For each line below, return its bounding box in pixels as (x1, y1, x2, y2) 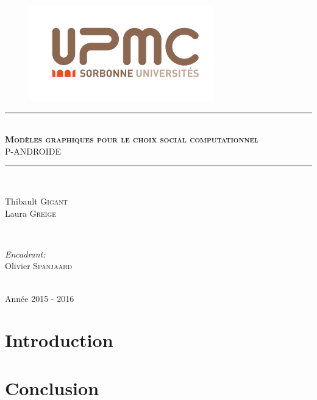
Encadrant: (5, 247, 46, 260)
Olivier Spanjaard (5, 259, 73, 272)
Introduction (5, 328, 113, 353)
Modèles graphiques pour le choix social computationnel (5, 133, 258, 146)
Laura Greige (5, 206, 57, 219)
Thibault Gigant (5, 195, 68, 208)
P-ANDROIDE (5, 144, 61, 157)
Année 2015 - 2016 (5, 292, 74, 304)
